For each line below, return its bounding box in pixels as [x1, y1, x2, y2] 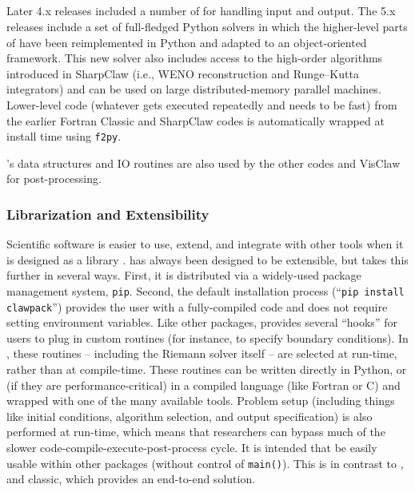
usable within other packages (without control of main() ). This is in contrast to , [6, 454, 404, 471]
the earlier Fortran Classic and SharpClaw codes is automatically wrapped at [6, 112, 385, 129]
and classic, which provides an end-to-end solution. [6, 470, 256, 487]
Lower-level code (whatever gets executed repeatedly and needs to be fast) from [6, 96, 397, 113]
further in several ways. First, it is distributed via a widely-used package [6, 267, 361, 284]
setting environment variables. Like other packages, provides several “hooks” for [6, 314, 397, 331]
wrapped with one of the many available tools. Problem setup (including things [6, 392, 395, 409]
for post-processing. [6, 170, 102, 187]
